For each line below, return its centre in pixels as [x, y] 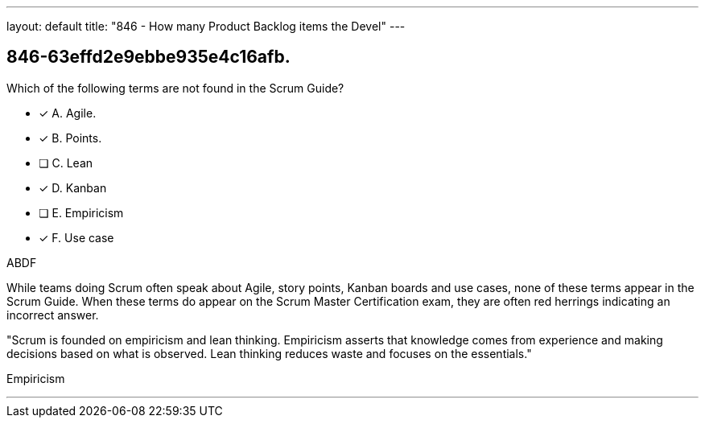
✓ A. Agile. [68, 113]
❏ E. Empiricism [81, 212]
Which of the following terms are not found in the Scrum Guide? [175, 88]
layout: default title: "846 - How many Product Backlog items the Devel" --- [206, 26]
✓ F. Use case [76, 237]
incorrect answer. [53, 315]
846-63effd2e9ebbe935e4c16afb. [148, 57]
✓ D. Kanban [73, 187]
